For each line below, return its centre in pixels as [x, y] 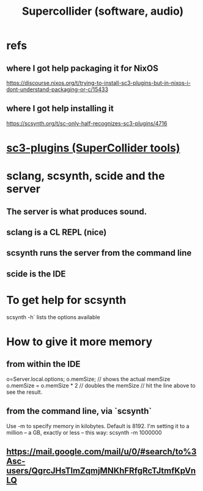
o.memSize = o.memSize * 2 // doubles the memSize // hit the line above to [101, 385]
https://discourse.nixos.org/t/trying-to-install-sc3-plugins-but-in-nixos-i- [99, 83]
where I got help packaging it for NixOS [83, 68]
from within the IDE [43, 364]
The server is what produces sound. [77, 211]
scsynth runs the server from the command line [99, 253]
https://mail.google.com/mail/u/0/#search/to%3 [102, 452]
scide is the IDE [36, 274]
